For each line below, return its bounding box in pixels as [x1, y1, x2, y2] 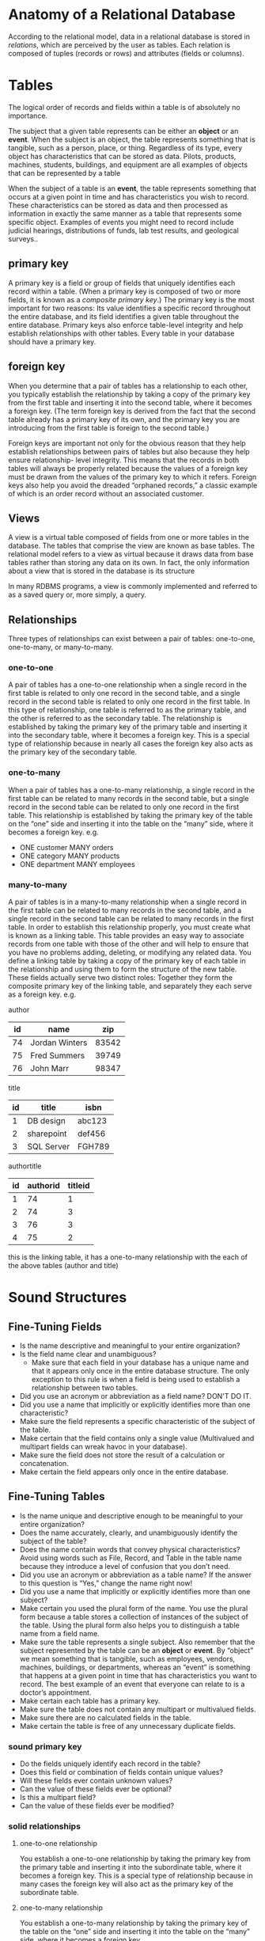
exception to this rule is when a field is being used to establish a [31, 1375, 240, 1385]
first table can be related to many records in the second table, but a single [8, 793, 249, 803]
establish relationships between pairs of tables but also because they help [8, 446, 251, 456]
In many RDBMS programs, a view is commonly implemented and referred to [8, 582, 258, 591]
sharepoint [27, 1128, 67, 1139]
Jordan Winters [30, 1037, 88, 1048]
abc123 [78, 1115, 108, 1126]
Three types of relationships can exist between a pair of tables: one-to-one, [8, 634, 256, 644]
